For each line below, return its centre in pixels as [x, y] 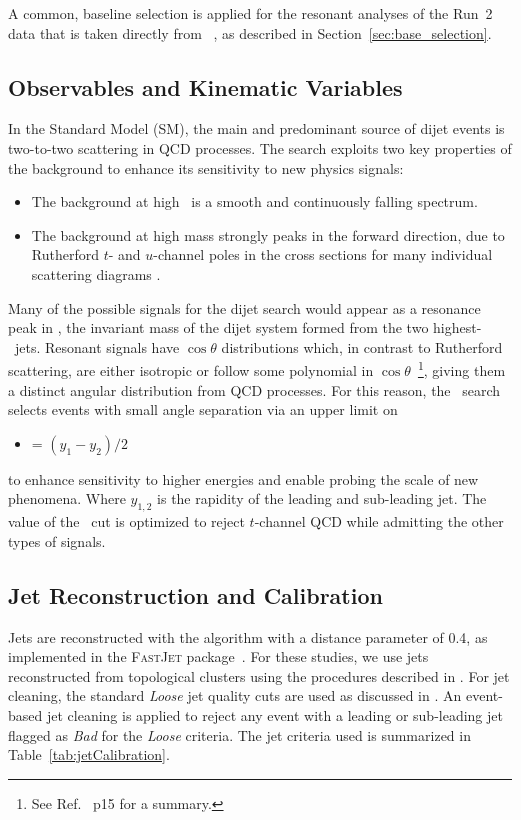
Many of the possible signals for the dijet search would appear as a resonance [244, 307]
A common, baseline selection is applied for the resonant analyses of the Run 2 [250, 13]
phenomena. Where [67, 498]
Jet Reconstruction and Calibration [195, 594]
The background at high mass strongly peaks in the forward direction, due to [268, 234]
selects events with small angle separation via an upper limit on [203, 409]
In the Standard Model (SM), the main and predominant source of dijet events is [256, 128]
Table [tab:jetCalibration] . [89, 754]
